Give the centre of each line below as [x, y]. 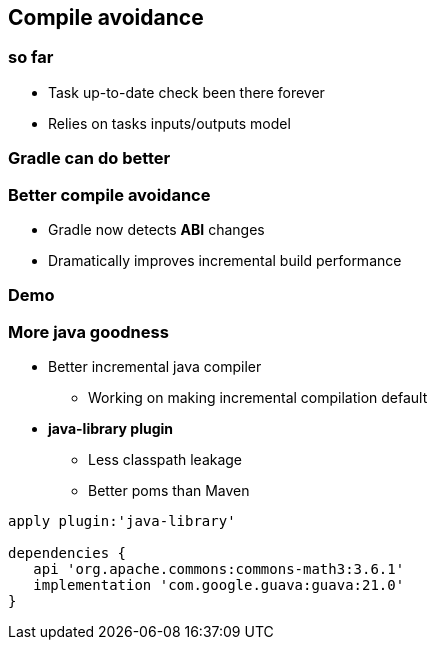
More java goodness [88, 331]
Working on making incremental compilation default [258, 398]
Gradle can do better [89, 158]
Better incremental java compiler [155, 367]
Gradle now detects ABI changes [156, 229]
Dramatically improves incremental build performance [225, 260]
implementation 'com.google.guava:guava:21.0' [219, 585]
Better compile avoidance [109, 194]
